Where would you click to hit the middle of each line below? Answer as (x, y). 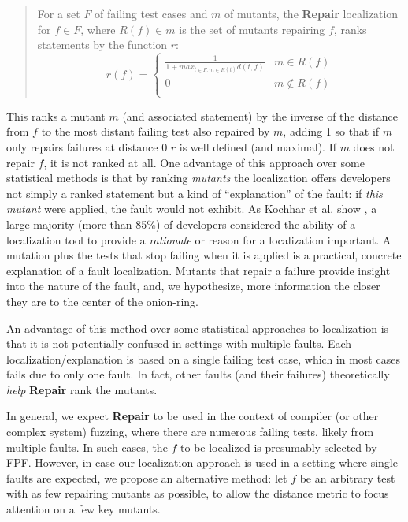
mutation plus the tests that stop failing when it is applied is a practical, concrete (204, 255)
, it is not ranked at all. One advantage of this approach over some (204, 162)
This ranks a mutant (56, 116)
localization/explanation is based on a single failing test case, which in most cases (203, 358)
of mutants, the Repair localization (312, 13)
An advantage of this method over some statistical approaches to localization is (198, 328)
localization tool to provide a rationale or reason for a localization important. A (199, 239)
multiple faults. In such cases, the (87, 447)
